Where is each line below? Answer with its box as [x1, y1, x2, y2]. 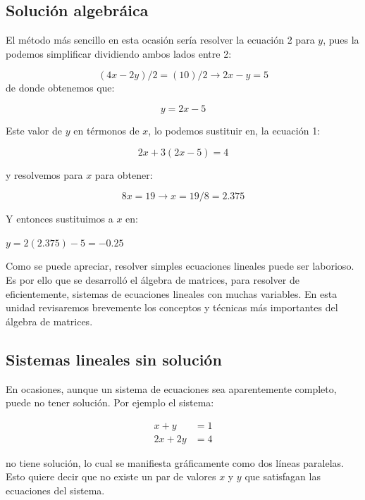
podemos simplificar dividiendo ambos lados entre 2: [6, 46, 232, 61]
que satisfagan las [245, 469, 321, 484]
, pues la [323, 32, 359, 47]
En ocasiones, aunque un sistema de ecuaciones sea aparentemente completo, [6, 381, 337, 396]
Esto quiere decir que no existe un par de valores [6, 469, 216, 484]
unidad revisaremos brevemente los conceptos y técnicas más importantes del [6, 300, 338, 315]
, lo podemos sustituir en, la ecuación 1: [148, 123, 321, 137]
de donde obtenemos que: [6, 80, 115, 95]
